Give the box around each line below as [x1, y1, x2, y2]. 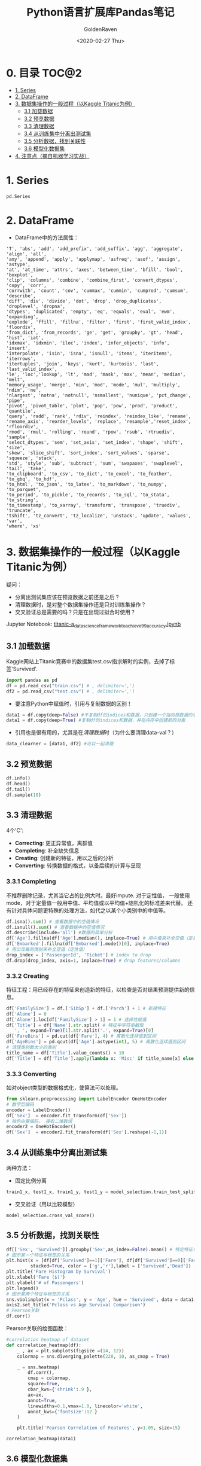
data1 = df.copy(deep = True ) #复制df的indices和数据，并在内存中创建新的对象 [6, 717, 185, 724]
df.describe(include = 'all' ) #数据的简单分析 [6, 929, 112, 936]
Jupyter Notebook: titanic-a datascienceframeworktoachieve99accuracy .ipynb [6, 620, 181, 629]
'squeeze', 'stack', [6, 455, 58, 461]
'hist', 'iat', [6, 335, 44, 341]
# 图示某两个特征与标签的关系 [6, 1291, 70, 1297]
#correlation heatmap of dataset [6, 1337, 90, 1343]
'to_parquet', [6, 487, 42, 493]
